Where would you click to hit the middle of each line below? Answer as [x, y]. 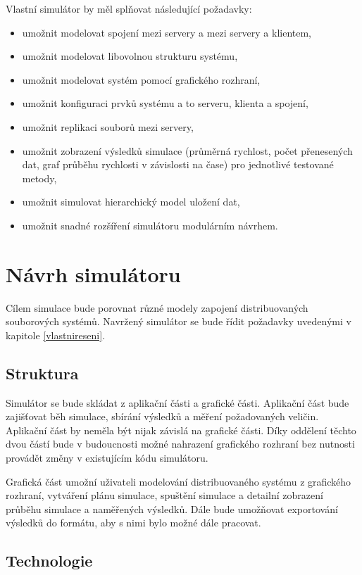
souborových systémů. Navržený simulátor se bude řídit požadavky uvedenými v [179, 321]
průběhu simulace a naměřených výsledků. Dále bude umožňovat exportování [172, 508]
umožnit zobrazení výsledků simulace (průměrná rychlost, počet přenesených [187, 150]
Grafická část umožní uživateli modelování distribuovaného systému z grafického [179, 481]
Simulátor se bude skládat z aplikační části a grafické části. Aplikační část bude [177, 402]
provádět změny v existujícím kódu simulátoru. [107, 458]
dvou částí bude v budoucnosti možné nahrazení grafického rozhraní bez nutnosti [180, 444]
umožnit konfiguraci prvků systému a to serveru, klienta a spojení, [165, 103]
